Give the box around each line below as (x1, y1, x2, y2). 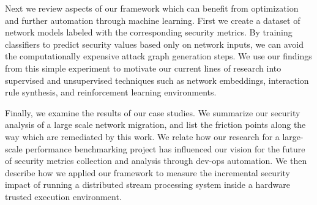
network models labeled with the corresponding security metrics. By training (5, 26, 293, 39)
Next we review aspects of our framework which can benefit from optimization (5, 2, 299, 14)
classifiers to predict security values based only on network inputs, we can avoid (5, 37, 304, 50)
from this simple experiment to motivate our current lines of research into (5, 61, 282, 74)
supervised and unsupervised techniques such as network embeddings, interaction (5, 73, 309, 86)
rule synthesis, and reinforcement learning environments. (5, 86, 217, 99)
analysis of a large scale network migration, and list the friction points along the (5, 118, 306, 131)
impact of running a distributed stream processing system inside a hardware (5, 178, 290, 191)
